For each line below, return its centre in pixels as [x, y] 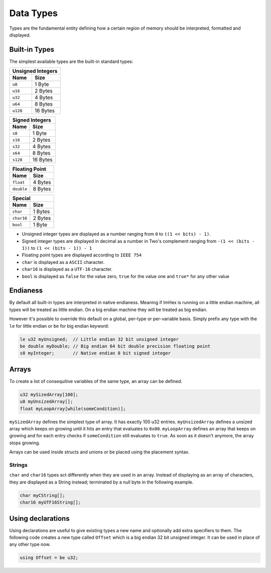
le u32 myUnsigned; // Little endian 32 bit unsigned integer [99, 339]
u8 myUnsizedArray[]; [46, 402]
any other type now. [30, 544]
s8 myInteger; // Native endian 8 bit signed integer [95, 353]
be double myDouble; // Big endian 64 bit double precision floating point [115, 346]
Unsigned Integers [35, 71]
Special [22, 199]
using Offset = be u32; [49, 558]
